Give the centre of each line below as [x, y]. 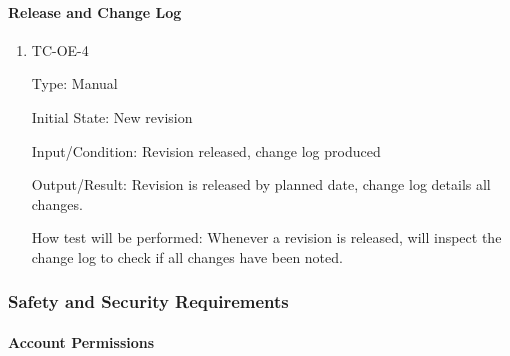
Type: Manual [74, 83]
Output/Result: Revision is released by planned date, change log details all [261, 184]
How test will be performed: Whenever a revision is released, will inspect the [266, 237]
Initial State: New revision [112, 116]
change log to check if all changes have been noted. [187, 256]
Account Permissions [81, 341]
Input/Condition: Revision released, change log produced [206, 150]
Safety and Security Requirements [148, 301]
